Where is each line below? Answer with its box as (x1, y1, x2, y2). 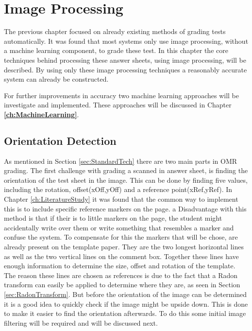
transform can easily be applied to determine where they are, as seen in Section (4, 279, 240, 290)
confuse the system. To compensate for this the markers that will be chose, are (4, 232, 238, 242)
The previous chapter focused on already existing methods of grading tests (4, 26, 226, 36)
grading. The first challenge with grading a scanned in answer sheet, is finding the (4, 165, 248, 175)
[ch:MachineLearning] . (4, 109, 79, 119)
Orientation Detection (4, 133, 117, 148)
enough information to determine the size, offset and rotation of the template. (4, 261, 235, 271)
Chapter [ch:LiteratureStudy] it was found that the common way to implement (4, 194, 238, 204)
